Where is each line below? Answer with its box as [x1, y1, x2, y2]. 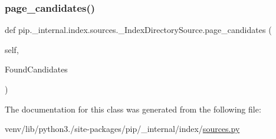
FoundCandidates [5, 63, 68, 75]
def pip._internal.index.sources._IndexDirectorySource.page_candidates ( [5, 24, 272, 36]
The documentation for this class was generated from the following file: [5, 102, 261, 115]
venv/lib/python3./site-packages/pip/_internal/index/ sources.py [5, 123, 240, 135]
